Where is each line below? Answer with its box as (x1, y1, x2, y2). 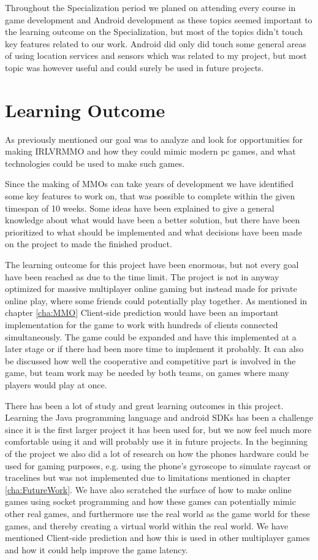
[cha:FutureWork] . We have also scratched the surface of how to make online (5, 483, 292, 496)
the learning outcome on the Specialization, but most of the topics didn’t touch (5, 25, 303, 38)
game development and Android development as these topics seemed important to (5, 13, 312, 26)
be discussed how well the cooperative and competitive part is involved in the (5, 354, 296, 367)
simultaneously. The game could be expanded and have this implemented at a (5, 330, 297, 343)
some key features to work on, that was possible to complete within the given (5, 190, 295, 202)
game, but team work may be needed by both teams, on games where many (5, 366, 289, 379)
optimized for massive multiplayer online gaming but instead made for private (5, 282, 297, 295)
